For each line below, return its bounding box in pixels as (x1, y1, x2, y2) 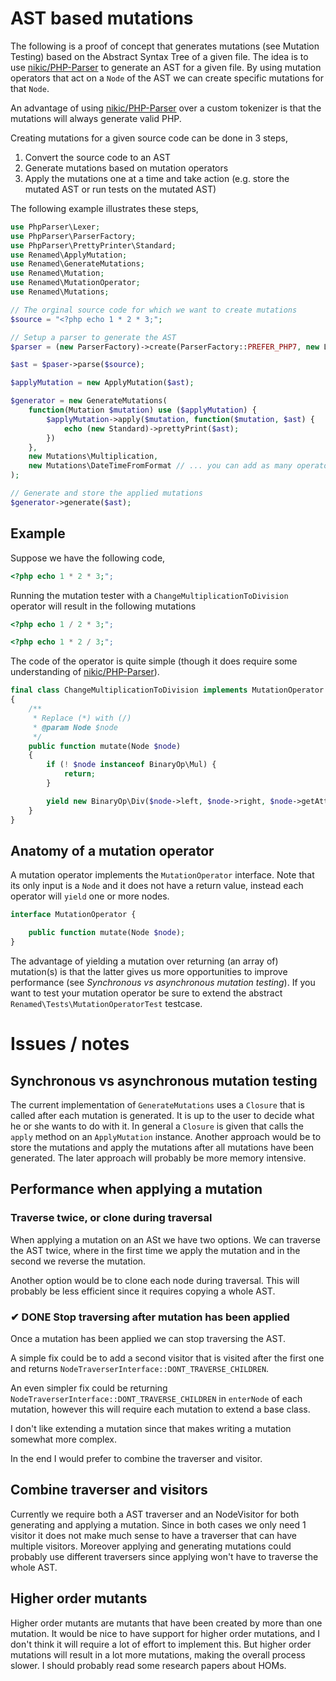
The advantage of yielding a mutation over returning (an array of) (10, 955, 279, 967)
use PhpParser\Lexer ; (10, 222, 101, 232)
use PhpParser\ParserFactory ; (10, 231, 137, 241)
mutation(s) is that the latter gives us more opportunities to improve (10, 965, 288, 977)
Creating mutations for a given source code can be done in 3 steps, (10, 132, 288, 144)
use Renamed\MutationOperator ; (10, 278, 141, 288)
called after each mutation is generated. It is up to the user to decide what (10, 1109, 315, 1121)
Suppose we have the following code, (10, 552, 166, 564)
